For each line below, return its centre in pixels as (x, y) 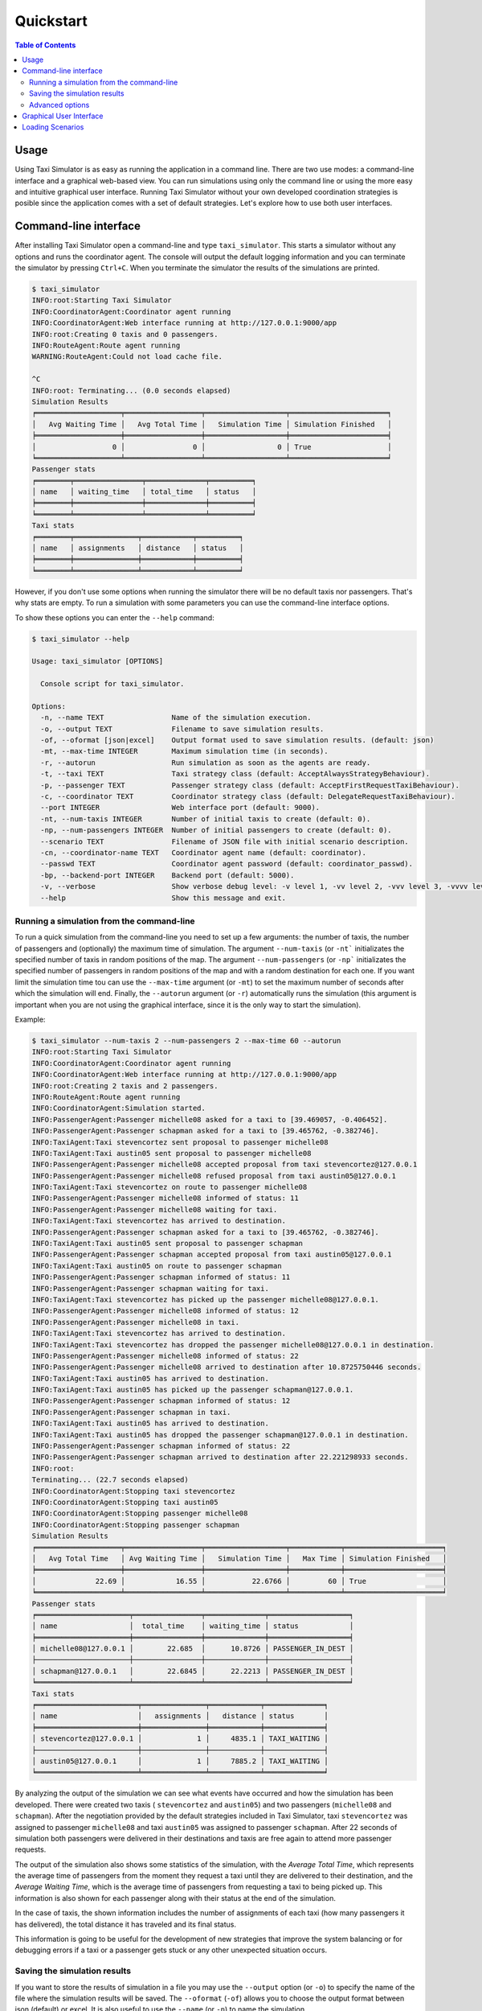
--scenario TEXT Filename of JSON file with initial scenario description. (225, 841)
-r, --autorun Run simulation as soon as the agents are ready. (206, 763)
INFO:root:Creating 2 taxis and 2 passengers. (125, 1086)
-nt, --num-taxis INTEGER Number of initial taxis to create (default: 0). (206, 819)
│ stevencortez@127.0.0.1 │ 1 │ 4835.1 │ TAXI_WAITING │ (180, 1739)
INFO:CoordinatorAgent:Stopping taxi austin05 (125, 1502)
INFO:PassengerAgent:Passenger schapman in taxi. (131, 1412)
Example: (30, 1019)
